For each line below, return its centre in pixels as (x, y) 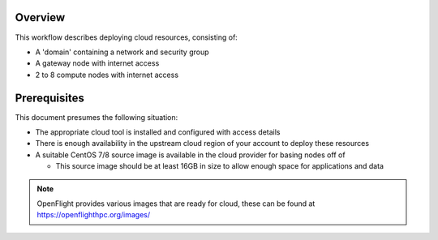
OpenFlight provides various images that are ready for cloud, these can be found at (176, 204)
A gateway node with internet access (97, 63)
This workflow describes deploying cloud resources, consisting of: (127, 37)
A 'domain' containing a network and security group (122, 52)
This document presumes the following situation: (97, 117)
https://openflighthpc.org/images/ (93, 215)
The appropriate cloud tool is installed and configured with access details (158, 132)
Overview (40, 17)
